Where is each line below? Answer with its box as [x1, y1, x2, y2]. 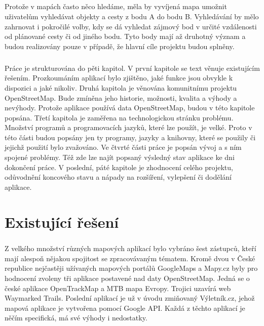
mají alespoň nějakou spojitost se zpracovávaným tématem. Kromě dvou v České [5, 253, 255, 263]
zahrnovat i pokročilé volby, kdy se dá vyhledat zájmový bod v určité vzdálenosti [5, 21, 257, 31]
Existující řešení [5, 211, 119, 232]
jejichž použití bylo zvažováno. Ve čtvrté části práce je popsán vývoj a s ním [5, 142, 242, 152]
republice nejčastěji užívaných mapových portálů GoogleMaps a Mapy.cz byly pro [5, 263, 258, 273]
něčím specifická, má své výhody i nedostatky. [5, 312, 147, 323]
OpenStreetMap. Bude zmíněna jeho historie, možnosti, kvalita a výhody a [5, 92, 237, 103]
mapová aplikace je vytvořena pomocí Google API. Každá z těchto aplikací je [5, 302, 245, 313]
